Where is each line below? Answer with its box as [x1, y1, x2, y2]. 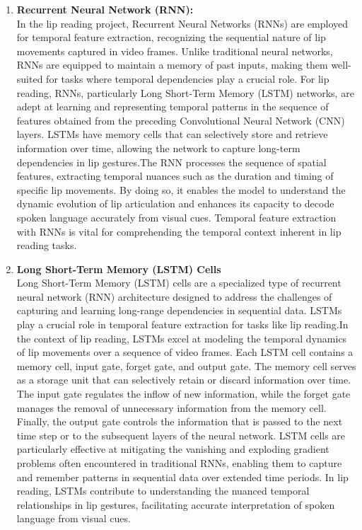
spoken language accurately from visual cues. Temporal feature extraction [16, 209, 337, 224]
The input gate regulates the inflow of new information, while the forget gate [16, 386, 351, 401]
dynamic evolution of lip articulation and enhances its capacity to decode [16, 196, 334, 211]
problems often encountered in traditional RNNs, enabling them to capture [16, 456, 342, 470]
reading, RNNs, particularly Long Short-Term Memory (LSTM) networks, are [16, 85, 354, 100]
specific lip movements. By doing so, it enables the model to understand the [16, 182, 346, 197]
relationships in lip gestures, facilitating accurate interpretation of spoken [16, 497, 335, 512]
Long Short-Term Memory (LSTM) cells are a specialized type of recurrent [16, 275, 341, 290]
